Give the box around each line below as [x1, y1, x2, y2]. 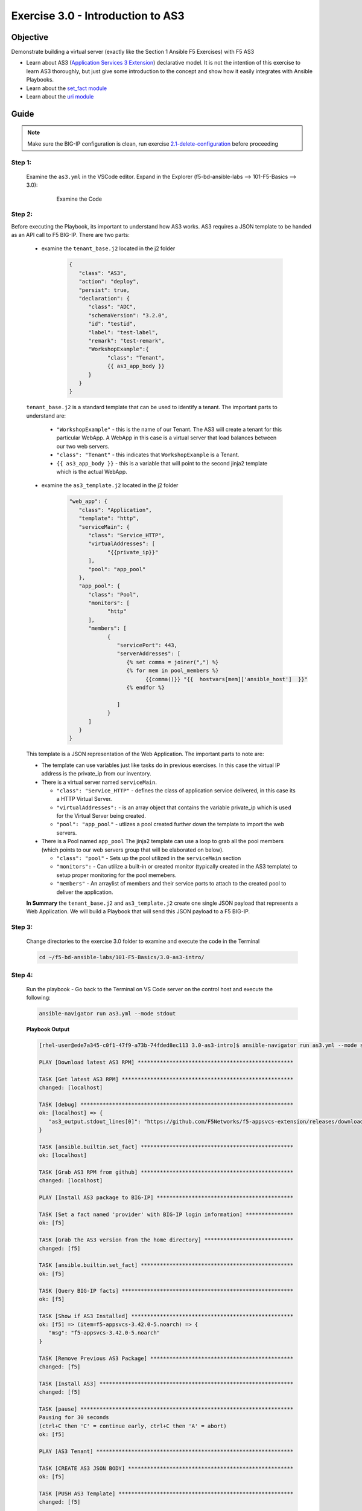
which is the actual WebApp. [56, 468, 128, 476]
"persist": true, [78, 286, 130, 293]
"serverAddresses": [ [116, 650, 181, 657]
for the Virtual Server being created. [56, 812, 146, 820]
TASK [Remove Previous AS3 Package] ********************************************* [39, 1354, 294, 1362]
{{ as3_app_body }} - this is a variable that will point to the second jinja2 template [56, 459, 268, 467]
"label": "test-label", [88, 329, 159, 335]
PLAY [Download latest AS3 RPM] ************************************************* [39, 1058, 294, 1066]
